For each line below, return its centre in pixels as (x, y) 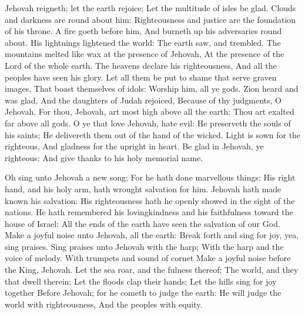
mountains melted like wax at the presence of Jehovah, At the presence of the (145, 54)
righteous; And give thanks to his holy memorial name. (104, 157)
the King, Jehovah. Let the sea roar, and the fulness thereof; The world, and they (152, 270)
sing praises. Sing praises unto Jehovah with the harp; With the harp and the (144, 246)
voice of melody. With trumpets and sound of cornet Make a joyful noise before (148, 258)
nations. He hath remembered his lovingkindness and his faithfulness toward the (149, 212)
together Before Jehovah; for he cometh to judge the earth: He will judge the (143, 293)
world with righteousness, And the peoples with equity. (104, 304)
